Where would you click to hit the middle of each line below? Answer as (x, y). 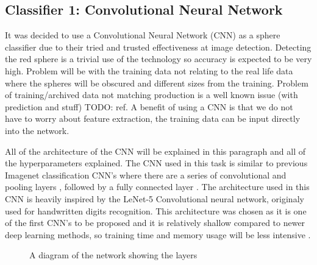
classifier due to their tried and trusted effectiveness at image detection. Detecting (158, 47)
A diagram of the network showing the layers (113, 255)
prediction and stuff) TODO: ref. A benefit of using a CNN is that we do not (149, 106)
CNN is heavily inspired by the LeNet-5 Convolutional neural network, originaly (155, 198)
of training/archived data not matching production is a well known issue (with (151, 95)
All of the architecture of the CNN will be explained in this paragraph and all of (155, 151)
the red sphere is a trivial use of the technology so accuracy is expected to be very (158, 59)
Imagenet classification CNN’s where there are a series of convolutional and (146, 175)
